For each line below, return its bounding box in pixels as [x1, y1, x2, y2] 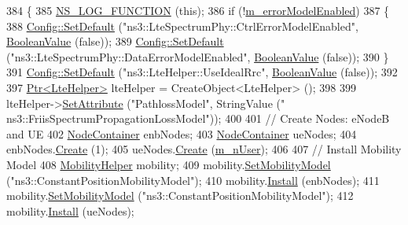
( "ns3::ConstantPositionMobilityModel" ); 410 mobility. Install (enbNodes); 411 [6, 172, 380, 188]
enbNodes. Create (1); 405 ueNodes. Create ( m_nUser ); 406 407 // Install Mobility [6, 141, 402, 157]
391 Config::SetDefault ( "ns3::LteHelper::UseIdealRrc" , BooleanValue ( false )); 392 [6, 64, 398, 80]
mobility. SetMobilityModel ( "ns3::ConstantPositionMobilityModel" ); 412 [6, 187, 354, 204]
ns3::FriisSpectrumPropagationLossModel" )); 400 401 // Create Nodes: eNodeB [6, 110, 390, 127]
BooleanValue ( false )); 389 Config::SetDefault [6, 33, 224, 50]
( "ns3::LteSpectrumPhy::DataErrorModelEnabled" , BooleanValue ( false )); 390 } [6, 48, 389, 65]
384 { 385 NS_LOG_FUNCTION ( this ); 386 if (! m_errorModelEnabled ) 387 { [6, 2, 390, 18]
